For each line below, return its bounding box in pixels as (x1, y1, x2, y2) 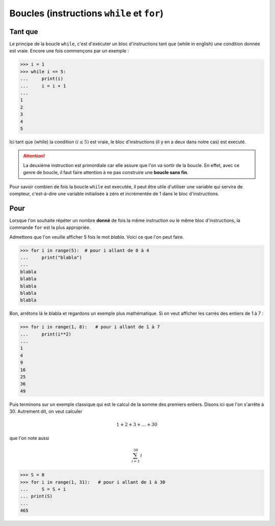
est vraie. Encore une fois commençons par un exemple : (9, 48, 129, 54)
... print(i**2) (20, 331, 71, 337)
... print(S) (20, 493, 53, 499)
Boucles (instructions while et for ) (9, 8, 164, 19)
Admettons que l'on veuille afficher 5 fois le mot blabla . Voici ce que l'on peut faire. (9, 234, 184, 240)
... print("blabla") (20, 255, 82, 260)
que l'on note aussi (9, 435, 49, 441)
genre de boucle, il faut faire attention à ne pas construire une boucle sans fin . (23, 170, 188, 176)
